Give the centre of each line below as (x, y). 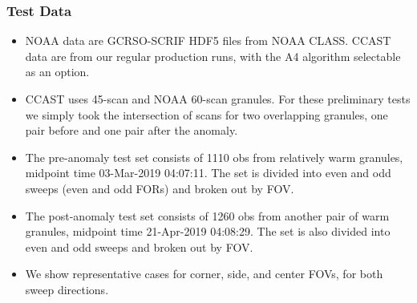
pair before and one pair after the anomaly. (132, 130)
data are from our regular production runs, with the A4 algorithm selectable (213, 56)
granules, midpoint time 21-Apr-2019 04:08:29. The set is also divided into (208, 231)
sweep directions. (67, 289)
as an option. (57, 72)
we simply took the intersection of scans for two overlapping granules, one (206, 114)
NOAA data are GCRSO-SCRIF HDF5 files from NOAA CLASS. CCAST (208, 40)
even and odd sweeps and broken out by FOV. (139, 246)
